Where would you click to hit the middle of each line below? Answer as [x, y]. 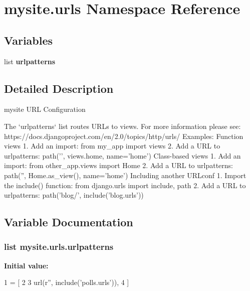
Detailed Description [59, 88]
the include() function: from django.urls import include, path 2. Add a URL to [125, 185]
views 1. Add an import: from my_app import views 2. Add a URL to [112, 146]
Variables [29, 40]
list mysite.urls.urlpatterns [59, 247]
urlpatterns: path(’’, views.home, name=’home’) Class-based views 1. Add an [122, 155]
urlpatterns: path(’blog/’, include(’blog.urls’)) [74, 195]
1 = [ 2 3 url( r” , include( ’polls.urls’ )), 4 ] [67, 282]
